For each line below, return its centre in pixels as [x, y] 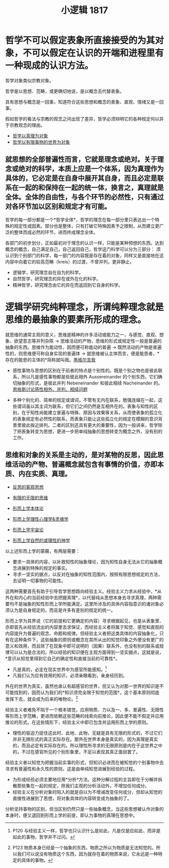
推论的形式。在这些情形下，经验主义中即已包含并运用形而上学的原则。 [78, 722]
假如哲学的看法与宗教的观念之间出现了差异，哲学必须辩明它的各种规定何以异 [84, 119]
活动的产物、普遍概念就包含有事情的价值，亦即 [84, 465]
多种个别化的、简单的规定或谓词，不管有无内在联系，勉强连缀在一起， [85, 400]
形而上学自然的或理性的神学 [41, 540]
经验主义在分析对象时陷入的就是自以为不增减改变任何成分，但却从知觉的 [87, 792]
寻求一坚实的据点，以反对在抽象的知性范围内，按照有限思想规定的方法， [87, 574]
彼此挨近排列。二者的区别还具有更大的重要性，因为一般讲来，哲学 [90, 425]
